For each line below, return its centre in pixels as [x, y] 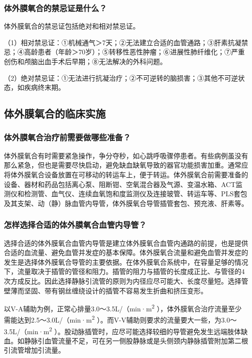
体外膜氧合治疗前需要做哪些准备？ [67, 137]
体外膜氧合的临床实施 [55, 113]
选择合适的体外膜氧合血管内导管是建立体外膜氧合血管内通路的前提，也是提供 [126, 243]
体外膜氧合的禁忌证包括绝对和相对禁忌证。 [72, 26]
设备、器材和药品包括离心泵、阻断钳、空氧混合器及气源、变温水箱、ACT [120, 184]
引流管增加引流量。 [34, 350]
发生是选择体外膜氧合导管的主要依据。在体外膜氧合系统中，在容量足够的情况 [126, 262]
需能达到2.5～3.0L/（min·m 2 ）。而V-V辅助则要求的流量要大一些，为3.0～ [120, 319]
